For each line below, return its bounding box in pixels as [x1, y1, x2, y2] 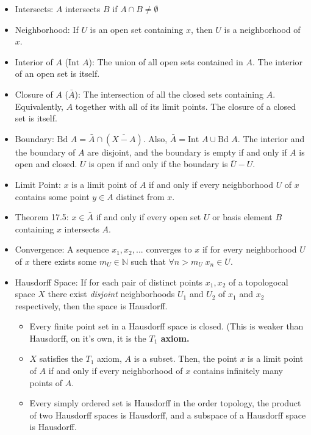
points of [29, 376, 62, 389]
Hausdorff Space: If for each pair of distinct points [15, 275, 202, 288]
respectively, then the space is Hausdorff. [15, 299, 168, 312]
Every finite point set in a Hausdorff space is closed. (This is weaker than [29, 320, 304, 333]
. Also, [143, 132, 168, 145]
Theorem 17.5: [15, 210, 69, 223]
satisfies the [39, 352, 83, 365]
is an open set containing [90, 23, 184, 35]
